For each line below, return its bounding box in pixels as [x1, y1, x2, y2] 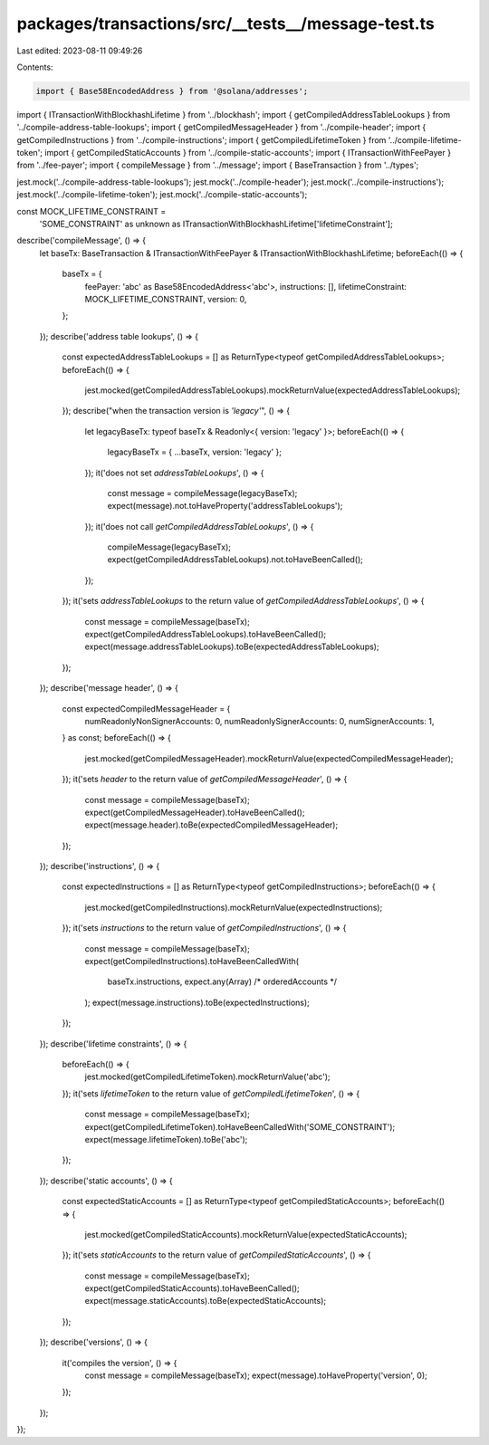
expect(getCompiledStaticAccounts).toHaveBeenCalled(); [84, 1283, 301, 1294]
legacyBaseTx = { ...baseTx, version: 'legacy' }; [107, 446, 283, 457]
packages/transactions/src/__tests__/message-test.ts [16, 14, 435, 33]
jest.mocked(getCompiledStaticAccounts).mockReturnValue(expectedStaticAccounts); [84, 1229, 407, 1239]
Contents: [16, 62, 53, 72]
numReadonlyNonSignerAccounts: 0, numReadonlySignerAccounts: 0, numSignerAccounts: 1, [84, 715, 435, 726]
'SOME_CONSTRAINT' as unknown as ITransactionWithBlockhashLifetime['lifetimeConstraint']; [39, 218, 393, 230]
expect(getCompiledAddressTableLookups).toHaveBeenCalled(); [84, 629, 327, 640]
